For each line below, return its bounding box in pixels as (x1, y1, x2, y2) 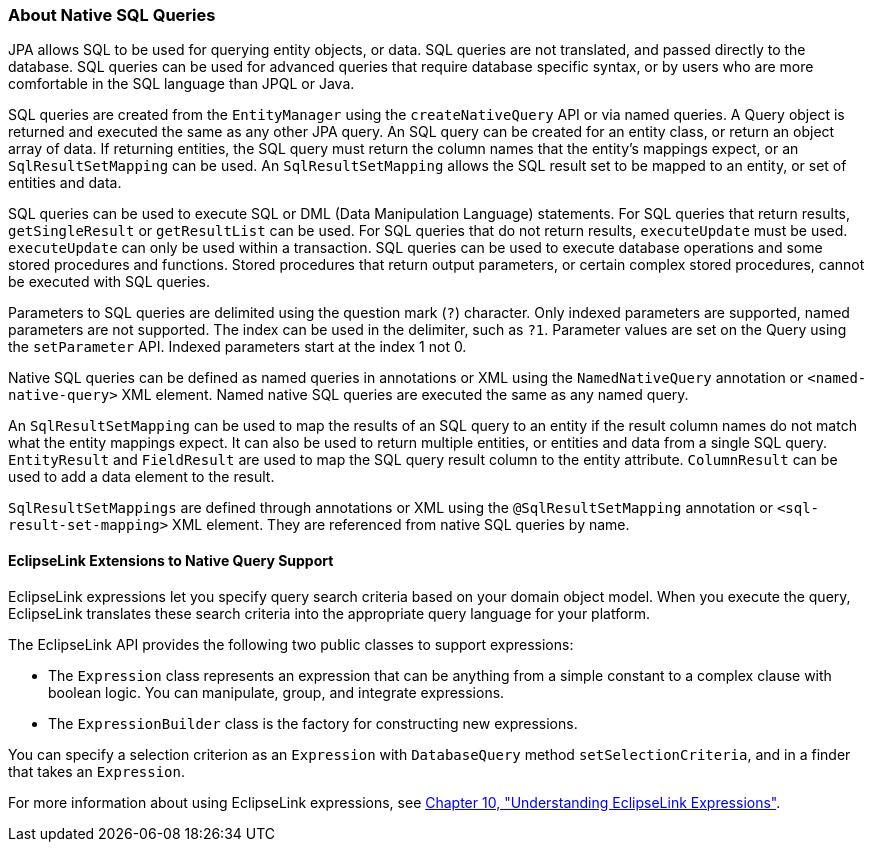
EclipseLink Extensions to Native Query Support (8, 551, 334, 569)
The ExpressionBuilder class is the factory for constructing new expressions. (48, 714, 578, 732)
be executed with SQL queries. (8, 273, 210, 291)
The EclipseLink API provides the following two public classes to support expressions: (8, 635, 574, 653)
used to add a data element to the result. (8, 468, 275, 486)
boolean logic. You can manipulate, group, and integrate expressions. (48, 683, 505, 701)
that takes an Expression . (8, 762, 186, 780)
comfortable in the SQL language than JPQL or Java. (8, 75, 355, 93)
